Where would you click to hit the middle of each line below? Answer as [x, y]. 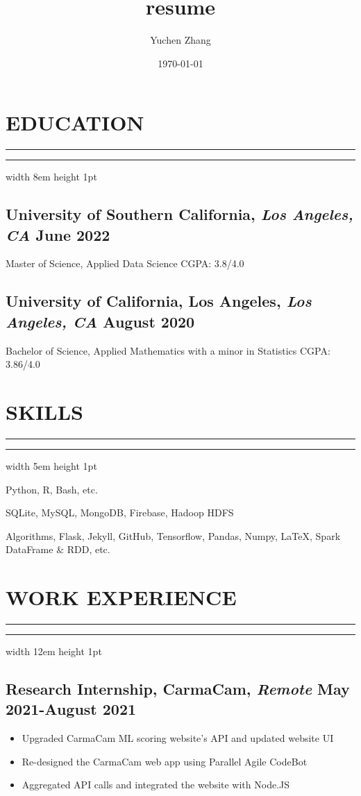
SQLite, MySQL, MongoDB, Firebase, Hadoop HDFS [120, 513]
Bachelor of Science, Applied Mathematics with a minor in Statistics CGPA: [168, 350]
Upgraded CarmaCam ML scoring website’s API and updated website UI [178, 738]
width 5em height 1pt [51, 465]
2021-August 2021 [71, 709]
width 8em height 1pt [51, 177]
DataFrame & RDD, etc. [58, 549]
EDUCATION [75, 122]
